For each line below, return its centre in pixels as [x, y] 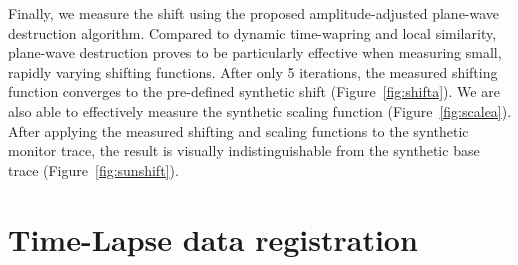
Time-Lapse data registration [213, 238]
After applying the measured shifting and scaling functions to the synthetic [238, 130]
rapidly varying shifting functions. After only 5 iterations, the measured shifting [253, 71]
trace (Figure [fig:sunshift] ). [93, 169]
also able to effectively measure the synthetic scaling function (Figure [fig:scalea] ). [260, 110]
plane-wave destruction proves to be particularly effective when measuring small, [255, 52]
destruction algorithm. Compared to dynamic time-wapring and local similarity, [252, 32]
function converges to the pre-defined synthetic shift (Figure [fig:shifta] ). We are [254, 91]
